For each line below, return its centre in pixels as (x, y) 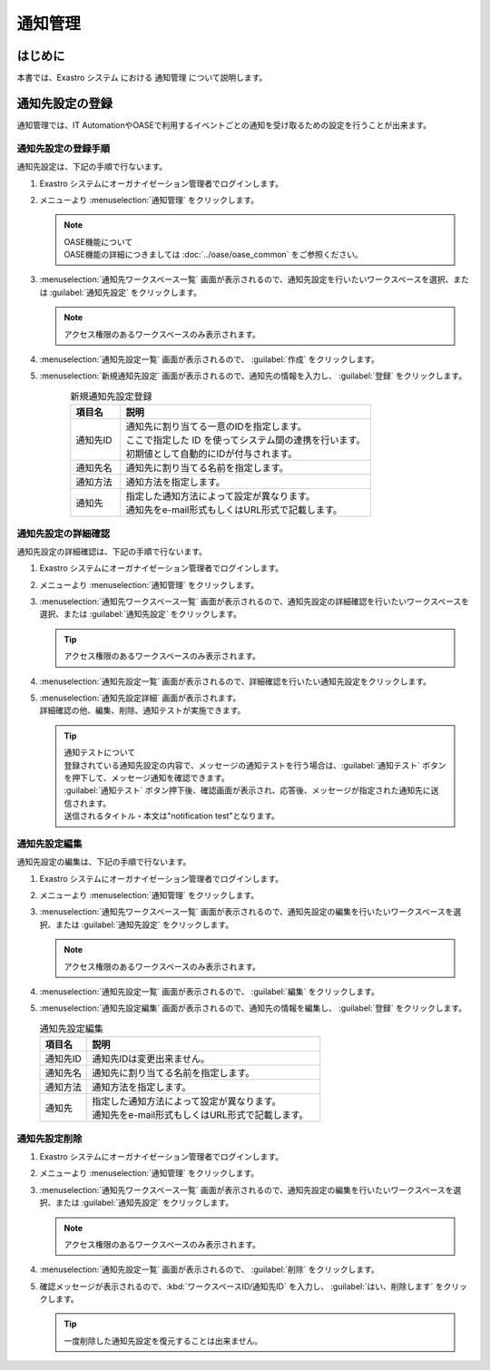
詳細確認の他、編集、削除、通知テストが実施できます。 (142, 710)
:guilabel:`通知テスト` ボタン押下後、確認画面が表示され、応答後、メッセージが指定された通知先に (247, 790)
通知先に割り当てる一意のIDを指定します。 (216, 426)
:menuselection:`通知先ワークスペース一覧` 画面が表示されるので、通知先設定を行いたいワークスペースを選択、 (246, 279)
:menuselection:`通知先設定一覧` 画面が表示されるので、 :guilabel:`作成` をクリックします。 (210, 359)
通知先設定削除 (49, 1139)
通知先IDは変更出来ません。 (151, 1059)
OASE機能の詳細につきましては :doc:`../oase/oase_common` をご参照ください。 (213, 255)
